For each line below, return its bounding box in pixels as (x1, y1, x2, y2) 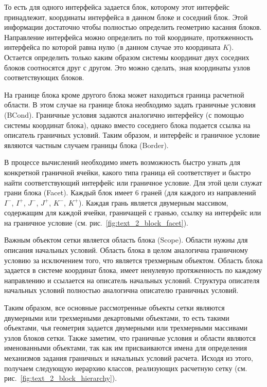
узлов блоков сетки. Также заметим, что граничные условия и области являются (4, 332, 256, 343)
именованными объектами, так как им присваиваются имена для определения (4, 342, 247, 353)
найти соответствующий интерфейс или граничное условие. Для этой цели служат (4, 177, 262, 188)
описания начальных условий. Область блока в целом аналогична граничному (4, 245, 248, 255)
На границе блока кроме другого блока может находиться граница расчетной (4, 89, 244, 100)
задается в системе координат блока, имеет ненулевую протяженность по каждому (4, 265, 262, 275)
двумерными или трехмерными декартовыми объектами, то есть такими (4, 312, 229, 323)
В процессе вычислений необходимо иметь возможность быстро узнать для (4, 157, 240, 168)
